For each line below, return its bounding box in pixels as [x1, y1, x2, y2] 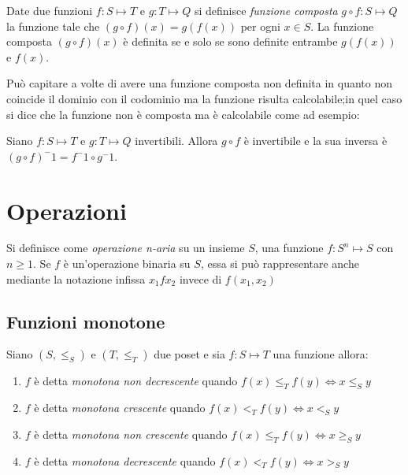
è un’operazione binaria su [63, 255, 191, 272]
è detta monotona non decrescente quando [34, 373, 238, 389]
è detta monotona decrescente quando [34, 452, 216, 469]
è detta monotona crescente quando [34, 399, 206, 416]
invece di [179, 270, 222, 287]
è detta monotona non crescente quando [34, 425, 228, 442]
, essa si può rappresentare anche [200, 255, 359, 272]
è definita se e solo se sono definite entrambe [123, 33, 338, 50]
